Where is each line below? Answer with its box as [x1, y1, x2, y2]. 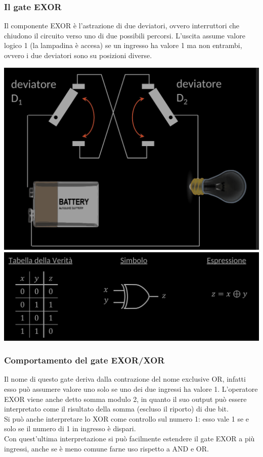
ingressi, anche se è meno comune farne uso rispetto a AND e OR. [4, 443, 209, 453]
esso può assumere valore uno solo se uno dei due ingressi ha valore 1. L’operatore [4, 384, 258, 394]
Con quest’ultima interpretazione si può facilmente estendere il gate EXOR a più [4, 433, 255, 444]
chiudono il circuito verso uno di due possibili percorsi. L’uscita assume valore [4, 30, 245, 40]
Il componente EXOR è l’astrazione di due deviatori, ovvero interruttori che [4, 20, 240, 31]
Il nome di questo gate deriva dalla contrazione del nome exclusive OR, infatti [4, 374, 246, 384]
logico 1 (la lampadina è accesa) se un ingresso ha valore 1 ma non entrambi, [4, 40, 242, 51]
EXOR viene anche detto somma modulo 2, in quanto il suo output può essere [4, 393, 247, 404]
